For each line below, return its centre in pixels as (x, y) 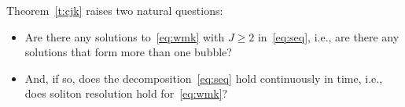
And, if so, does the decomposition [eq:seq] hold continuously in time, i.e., (204, 78)
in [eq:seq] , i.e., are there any (328, 36)
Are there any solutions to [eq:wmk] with (125, 36)
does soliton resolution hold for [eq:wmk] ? (126, 93)
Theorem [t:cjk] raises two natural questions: (115, 10)
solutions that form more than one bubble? (128, 52)
